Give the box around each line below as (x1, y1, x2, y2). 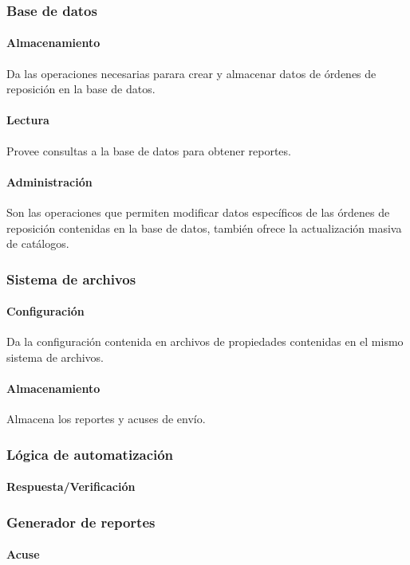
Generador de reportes (6, 512, 156, 532)
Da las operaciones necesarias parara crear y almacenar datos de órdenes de (6, 65, 376, 81)
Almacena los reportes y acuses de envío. (6, 410, 206, 427)
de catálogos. (6, 235, 69, 252)
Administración (6, 173, 93, 190)
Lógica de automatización (6, 444, 174, 464)
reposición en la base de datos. (6, 80, 156, 97)
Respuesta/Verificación (6, 478, 136, 495)
